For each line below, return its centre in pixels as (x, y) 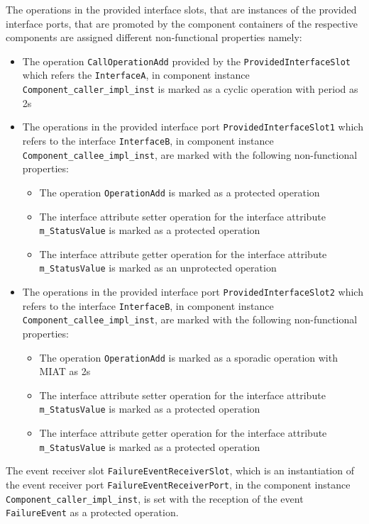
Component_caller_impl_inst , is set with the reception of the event (155, 498)
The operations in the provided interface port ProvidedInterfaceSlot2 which (193, 292)
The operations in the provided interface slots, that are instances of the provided (181, 9)
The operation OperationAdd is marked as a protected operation (180, 192)
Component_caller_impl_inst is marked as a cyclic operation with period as (190, 89)
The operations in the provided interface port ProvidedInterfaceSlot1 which (193, 127)
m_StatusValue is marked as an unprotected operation (158, 268)
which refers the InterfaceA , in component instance (136, 75)
